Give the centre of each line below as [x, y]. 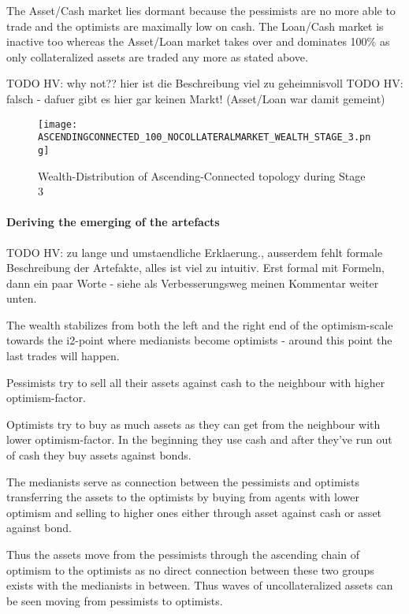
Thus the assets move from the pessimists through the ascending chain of [183, 554]
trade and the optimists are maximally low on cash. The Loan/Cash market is [195, 26]
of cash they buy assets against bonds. [99, 455]
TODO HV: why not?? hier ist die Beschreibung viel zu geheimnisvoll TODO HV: [205, 83]
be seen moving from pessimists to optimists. [115, 600]
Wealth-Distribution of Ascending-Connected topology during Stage [202, 175]
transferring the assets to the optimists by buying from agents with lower [183, 497]
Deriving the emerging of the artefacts [113, 222]
